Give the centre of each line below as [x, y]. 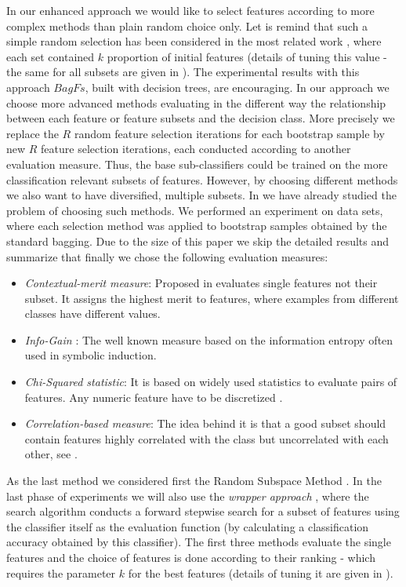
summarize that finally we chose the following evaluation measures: [167, 256]
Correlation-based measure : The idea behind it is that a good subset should [205, 423]
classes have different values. [92, 314]
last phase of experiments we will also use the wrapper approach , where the [188, 496]
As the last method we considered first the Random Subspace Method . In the [194, 481]
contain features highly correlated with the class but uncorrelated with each [207, 438]
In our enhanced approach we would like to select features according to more [190, 10]
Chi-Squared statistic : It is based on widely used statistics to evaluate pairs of [211, 382]
